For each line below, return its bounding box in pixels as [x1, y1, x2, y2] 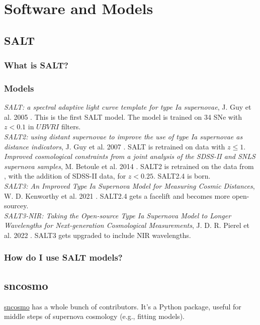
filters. [61, 121, 81, 132]
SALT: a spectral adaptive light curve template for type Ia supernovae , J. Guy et [4, 102, 251, 112]
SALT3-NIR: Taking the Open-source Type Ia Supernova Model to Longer [4, 210, 231, 220]
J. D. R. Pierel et [196, 220, 249, 230]
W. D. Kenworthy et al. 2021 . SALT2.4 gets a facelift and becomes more [4, 190, 230, 201]
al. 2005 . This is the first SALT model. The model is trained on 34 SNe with [4, 111, 242, 122]
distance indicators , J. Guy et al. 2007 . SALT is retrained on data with [4, 141, 225, 151]
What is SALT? [4, 59, 68, 71]
